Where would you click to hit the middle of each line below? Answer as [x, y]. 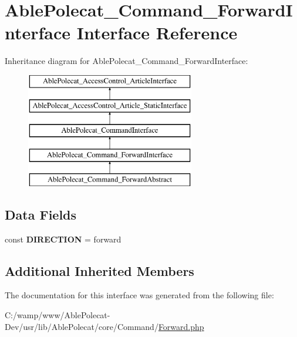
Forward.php [181, 326]
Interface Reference [157, 33]
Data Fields [41, 214]
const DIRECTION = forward [63, 239]
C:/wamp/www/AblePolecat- [58, 315]
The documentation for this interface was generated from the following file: [139, 295]
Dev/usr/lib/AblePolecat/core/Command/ [82, 326]
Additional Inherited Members [99, 270]
